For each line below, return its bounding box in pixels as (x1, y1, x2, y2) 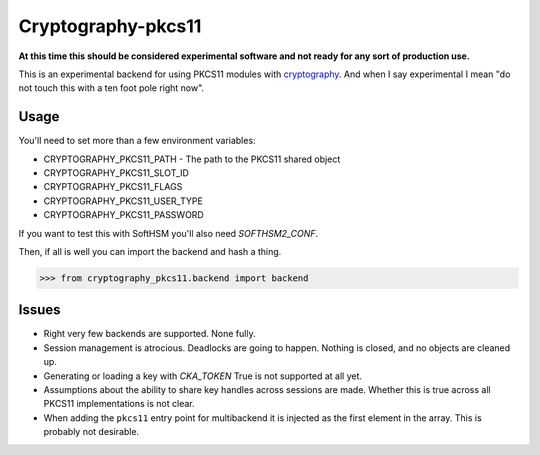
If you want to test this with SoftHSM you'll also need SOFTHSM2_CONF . (18, 227, 319, 239)
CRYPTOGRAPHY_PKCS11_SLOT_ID (43, 167, 190, 179)
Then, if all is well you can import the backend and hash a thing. (18, 245, 282, 257)
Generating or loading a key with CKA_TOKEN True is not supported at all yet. (43, 370, 363, 382)
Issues (18, 301, 61, 319)
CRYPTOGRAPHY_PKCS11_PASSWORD (43, 209, 204, 221)
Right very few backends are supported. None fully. (43, 328, 256, 340)
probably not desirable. (43, 426, 140, 438)
